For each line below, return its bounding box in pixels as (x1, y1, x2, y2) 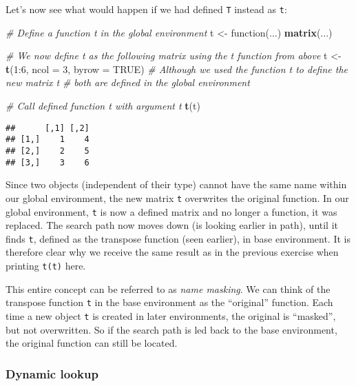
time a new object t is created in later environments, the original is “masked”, (6, 308, 336, 323)
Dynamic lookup (6, 365, 98, 382)
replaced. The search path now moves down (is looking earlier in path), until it (6, 218, 338, 232)
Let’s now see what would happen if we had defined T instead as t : (6, 2, 287, 16)
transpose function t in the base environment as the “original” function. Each (6, 295, 333, 309)
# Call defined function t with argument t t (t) (6, 99, 200, 113)
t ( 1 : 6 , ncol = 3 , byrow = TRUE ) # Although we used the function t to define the (6, 61, 348, 76)
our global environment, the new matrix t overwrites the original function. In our (6, 190, 349, 205)
